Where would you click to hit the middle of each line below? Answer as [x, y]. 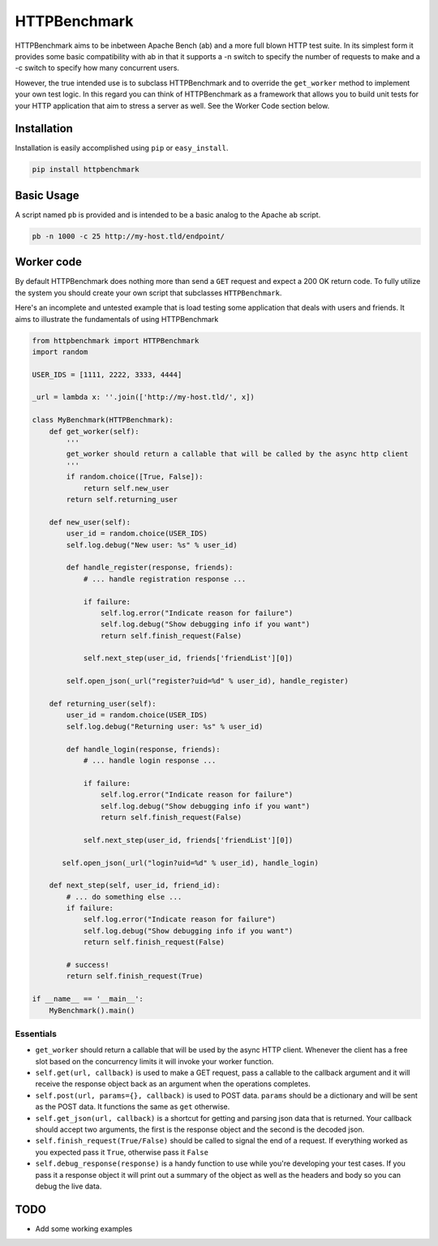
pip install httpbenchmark [86, 170]
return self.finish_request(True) [135, 976]
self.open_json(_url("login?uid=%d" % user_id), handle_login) [191, 863]
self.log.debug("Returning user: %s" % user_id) [165, 726]
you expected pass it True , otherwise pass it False [122, 1152]
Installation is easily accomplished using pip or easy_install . [122, 148]
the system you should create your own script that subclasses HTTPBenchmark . [148, 293]
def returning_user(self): [103, 704]
